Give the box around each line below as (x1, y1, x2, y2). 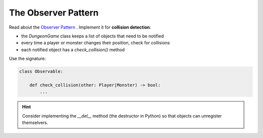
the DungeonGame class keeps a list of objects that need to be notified (21, 33, 164, 39)
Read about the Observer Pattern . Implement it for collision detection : (9, 24, 151, 30)
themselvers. (22, 120, 48, 126)
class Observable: (19, 69, 63, 74)
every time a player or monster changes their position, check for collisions (21, 40, 170, 46)
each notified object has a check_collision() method (21, 47, 125, 52)
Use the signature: (9, 56, 46, 62)
